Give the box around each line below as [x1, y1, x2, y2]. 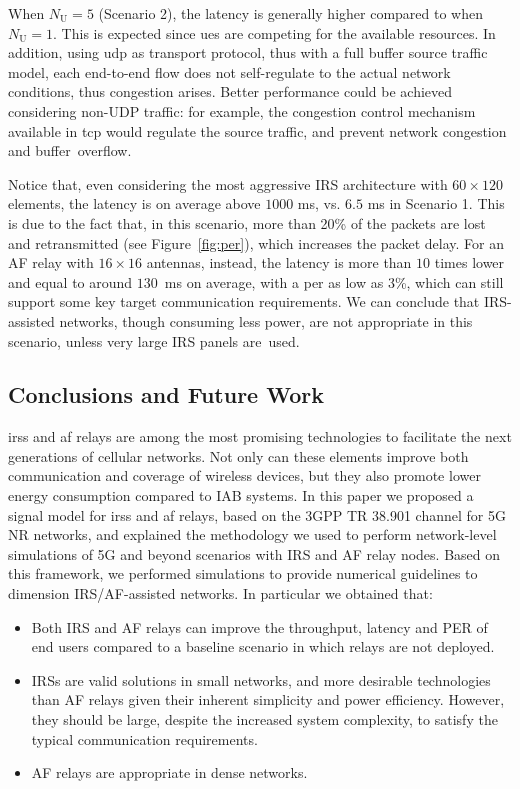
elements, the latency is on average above [8, 193, 261, 214]
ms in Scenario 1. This [367, 193, 505, 214]
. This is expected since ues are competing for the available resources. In [53, 22, 496, 43]
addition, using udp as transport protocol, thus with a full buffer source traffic [8, 42, 488, 63]
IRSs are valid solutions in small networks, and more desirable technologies [31, 669, 491, 690]
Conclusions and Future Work [8, 379, 324, 410]
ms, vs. [297, 193, 341, 214]
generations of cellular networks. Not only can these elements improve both [8, 445, 469, 466]
